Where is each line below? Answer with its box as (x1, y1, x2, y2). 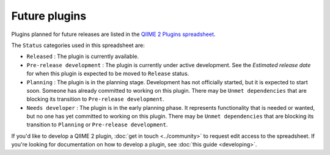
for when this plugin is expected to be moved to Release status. (26, 70, 189, 77)
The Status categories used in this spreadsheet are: (11, 41, 145, 49)
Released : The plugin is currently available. (26, 52, 139, 60)
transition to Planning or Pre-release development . (26, 121, 168, 128)
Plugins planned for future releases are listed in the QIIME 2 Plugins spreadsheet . (11, 31, 216, 38)
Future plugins (11, 9, 87, 23)
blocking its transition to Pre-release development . (26, 95, 164, 103)
